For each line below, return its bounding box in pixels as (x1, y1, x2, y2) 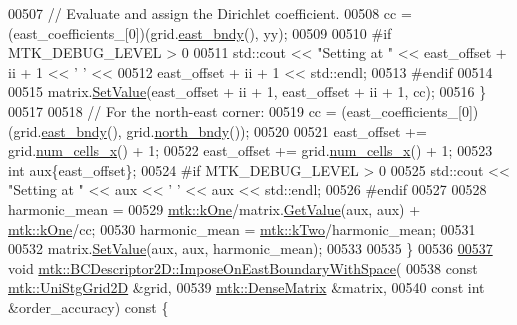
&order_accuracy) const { (8, 296, 169, 317)
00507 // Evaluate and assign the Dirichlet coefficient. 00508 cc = (8, 3, 412, 23)
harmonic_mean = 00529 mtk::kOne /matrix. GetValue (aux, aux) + (8, 198, 421, 219)
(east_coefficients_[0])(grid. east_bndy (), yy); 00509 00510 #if (8, 22, 392, 43)
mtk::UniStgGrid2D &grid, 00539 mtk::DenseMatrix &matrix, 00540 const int (8, 277, 485, 298)
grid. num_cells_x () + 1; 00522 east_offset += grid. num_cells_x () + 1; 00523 (8, 140, 493, 161)
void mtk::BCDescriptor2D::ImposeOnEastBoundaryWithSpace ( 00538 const (8, 257, 478, 278)
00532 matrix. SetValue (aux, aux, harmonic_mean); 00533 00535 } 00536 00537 (8, 238, 493, 259)
